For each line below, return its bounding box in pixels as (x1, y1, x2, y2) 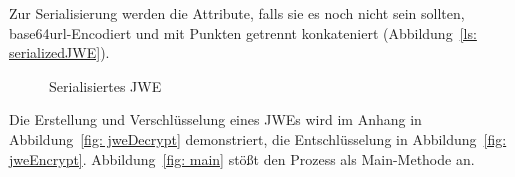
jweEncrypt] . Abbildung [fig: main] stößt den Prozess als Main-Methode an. (9, 148, 475, 169)
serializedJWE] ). (9, 42, 110, 63)
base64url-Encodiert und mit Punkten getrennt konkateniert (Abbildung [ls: (9, 22, 477, 43)
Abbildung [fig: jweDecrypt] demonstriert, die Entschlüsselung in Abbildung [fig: (9, 128, 507, 149)
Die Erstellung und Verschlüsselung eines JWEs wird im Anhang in (9, 109, 422, 130)
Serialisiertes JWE (49, 75, 162, 96)
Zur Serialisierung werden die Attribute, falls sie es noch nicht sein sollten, (9, 3, 465, 23)
